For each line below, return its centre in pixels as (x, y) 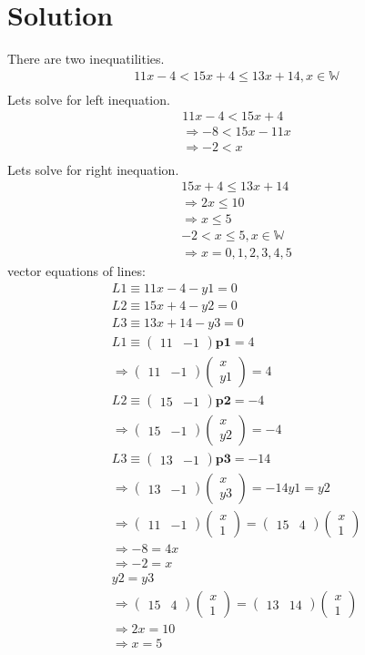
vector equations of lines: (76, 271)
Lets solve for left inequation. (89, 99)
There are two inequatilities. (86, 59)
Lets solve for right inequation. (93, 169)
